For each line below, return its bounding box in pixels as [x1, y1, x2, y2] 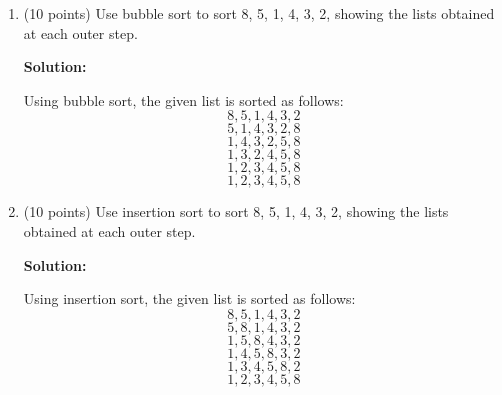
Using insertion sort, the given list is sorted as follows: [23, 288, 356, 309]
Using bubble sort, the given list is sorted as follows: [23, 89, 344, 110]
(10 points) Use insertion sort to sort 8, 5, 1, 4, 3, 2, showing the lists [23, 201, 449, 222]
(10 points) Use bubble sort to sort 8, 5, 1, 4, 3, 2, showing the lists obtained [23, 3, 495, 23]
